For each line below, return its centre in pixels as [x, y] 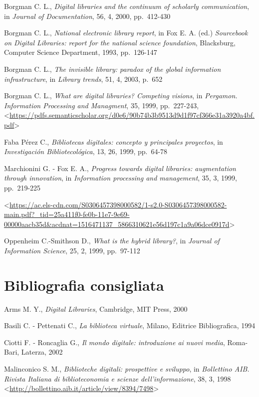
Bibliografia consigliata [84, 285]
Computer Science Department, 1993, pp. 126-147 [81, 52]
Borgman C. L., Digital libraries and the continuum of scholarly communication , [127, 6]
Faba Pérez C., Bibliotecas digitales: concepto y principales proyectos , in [114, 141]
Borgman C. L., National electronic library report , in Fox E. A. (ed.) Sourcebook [126, 33]
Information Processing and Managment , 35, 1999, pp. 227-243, [102, 105]
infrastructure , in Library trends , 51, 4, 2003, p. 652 [83, 79]
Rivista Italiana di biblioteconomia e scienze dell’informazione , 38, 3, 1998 [118, 378]
